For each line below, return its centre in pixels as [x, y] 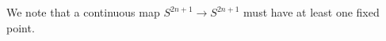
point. [21, 27]
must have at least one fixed [311, 12]
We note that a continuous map [83, 12]
